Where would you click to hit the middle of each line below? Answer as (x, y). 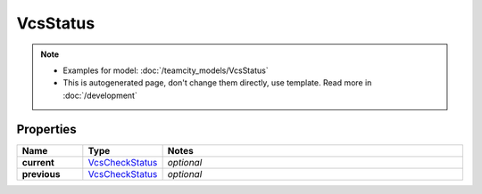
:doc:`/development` (100, 95)
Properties (46, 129)
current (38, 162)
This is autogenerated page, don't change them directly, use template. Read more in (217, 83)
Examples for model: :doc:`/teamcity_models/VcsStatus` (166, 70)
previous (41, 174)
